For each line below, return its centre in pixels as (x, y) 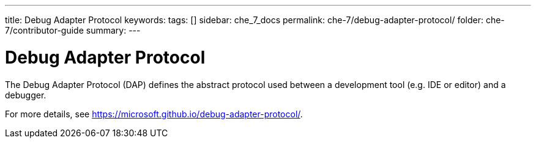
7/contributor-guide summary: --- (73, 30)
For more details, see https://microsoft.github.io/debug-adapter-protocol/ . (154, 114)
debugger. (26, 95)
